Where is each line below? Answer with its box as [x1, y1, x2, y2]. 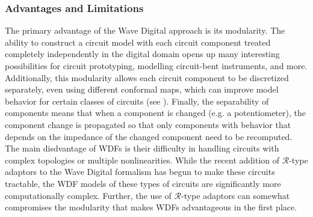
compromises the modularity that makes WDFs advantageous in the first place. [5, 201, 297, 213]
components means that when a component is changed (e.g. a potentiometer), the [5, 106, 306, 119]
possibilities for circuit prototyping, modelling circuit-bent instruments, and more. [5, 60, 308, 72]
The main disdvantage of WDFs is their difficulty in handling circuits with [5, 142, 279, 154]
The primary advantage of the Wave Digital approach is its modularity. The [5, 24, 285, 37]
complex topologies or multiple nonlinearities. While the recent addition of [5, 153, 280, 166]
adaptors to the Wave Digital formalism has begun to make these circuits [5, 165, 275, 178]
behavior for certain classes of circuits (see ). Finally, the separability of [5, 94, 269, 107]
